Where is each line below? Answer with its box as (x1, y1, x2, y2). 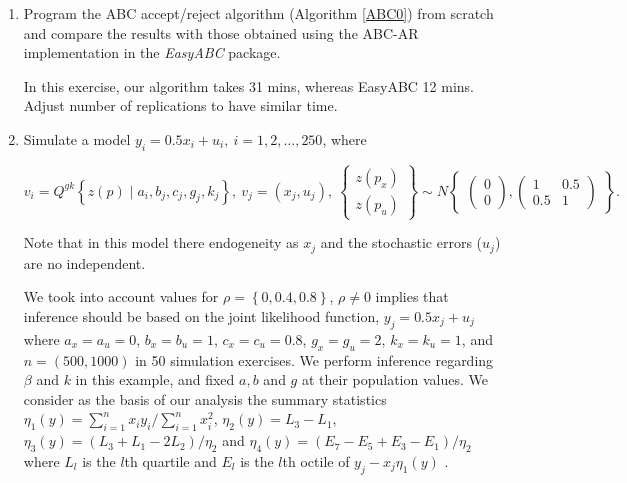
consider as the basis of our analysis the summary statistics (23, 388, 387, 409)
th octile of (282, 450, 350, 471)
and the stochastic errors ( (320, 232, 483, 253)
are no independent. (23, 252, 146, 273)
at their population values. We (301, 369, 488, 390)
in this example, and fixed (75, 369, 235, 390)
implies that (375, 286, 449, 307)
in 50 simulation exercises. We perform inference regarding (135, 349, 494, 370)
